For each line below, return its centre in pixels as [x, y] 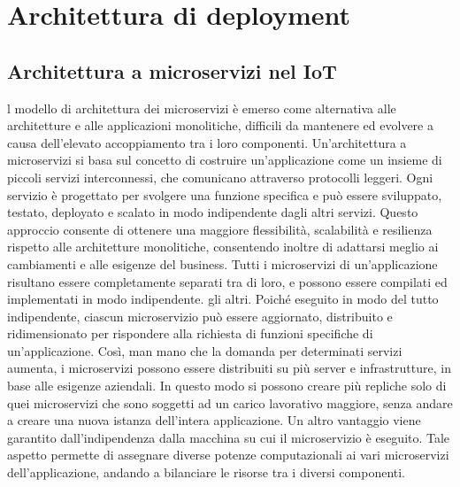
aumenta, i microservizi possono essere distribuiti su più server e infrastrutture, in [229, 368]
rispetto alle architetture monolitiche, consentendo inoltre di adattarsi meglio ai [223, 247]
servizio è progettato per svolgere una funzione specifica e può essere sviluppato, [225, 194]
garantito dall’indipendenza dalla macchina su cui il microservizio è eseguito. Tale [229, 437]
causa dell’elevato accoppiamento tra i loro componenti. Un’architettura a [207, 142]
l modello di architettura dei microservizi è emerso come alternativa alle [202, 108]
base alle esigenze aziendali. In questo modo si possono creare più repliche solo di [227, 386]
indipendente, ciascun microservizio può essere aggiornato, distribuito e [200, 316]
